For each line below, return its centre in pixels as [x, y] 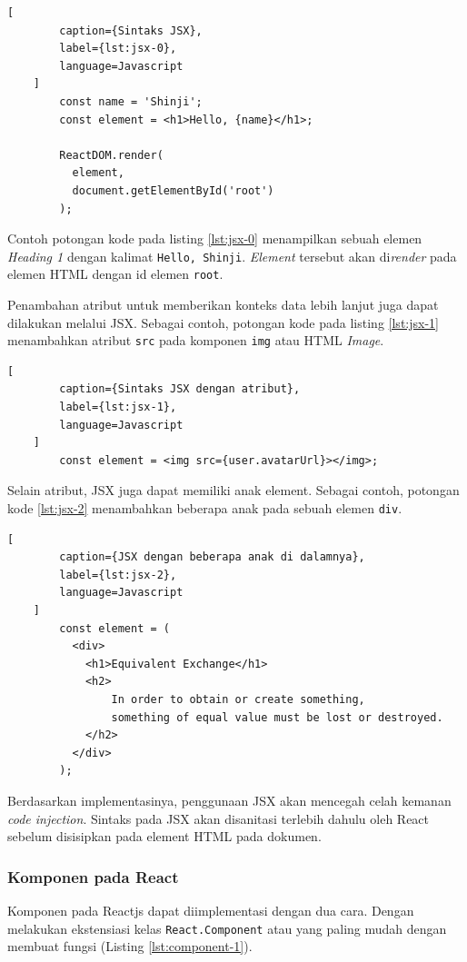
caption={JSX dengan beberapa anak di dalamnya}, [212, 557]
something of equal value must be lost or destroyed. [277, 717]
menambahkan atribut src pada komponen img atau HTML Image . [196, 340]
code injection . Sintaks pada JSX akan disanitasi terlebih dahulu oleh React [219, 818]
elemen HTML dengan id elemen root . [115, 274]
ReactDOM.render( [111, 155]
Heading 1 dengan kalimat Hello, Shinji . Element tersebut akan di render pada [232, 256]
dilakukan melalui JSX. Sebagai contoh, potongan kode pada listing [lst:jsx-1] [223, 322]
